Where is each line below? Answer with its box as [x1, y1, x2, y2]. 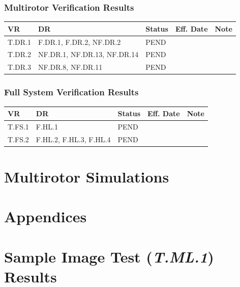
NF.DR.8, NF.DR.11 [38, 62, 103, 72]
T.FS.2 [8, 134, 29, 144]
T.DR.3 [8, 62, 31, 72]
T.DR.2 [8, 49, 31, 60]
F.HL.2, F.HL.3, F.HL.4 [36, 134, 111, 144]
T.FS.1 [8, 121, 29, 132]
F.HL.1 [36, 121, 58, 132]
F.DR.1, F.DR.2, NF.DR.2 [38, 36, 121, 47]
